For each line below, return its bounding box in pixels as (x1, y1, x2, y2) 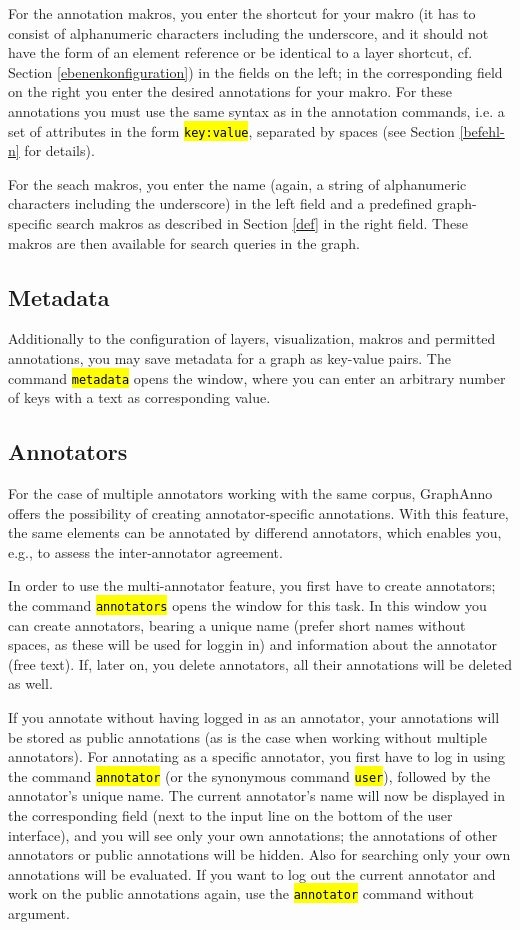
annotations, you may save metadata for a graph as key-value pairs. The (8, 347, 451, 368)
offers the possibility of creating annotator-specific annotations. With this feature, (8, 502, 509, 523)
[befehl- (459, 120, 505, 141)
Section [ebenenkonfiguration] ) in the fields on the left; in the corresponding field (8, 61, 503, 82)
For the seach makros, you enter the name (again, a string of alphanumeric (8, 173, 467, 194)
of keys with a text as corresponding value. (8, 387, 271, 408)
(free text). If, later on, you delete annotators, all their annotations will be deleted (8, 653, 512, 674)
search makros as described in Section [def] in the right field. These (56, 213, 468, 233)
